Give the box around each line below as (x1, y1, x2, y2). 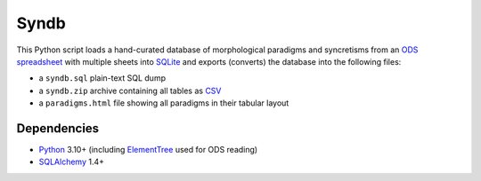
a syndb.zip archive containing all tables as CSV (38, 85, 222, 96)
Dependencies (16, 121, 100, 136)
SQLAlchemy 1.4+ (38, 156, 105, 168)
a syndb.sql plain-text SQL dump (38, 73, 167, 83)
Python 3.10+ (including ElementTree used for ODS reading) (38, 145, 258, 155)
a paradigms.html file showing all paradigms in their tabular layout (38, 98, 289, 108)
